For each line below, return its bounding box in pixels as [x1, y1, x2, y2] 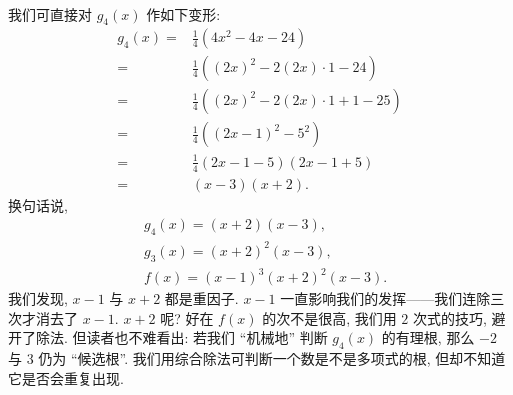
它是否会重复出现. [8, 367, 124, 388]
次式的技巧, [413, 307, 487, 328]
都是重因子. [164, 288, 239, 309]
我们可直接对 [8, 3, 92, 24]
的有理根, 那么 [381, 327, 475, 348]
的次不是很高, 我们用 [262, 307, 397, 328]
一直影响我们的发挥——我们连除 [280, 288, 491, 309]
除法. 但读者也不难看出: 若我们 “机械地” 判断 [35, 327, 328, 348]
